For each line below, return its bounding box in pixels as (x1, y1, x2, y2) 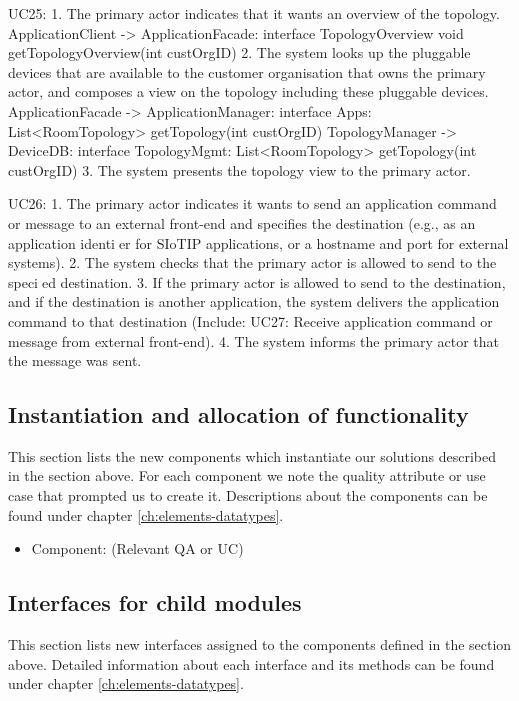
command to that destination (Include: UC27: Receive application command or (8, 310, 493, 331)
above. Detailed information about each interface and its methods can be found (8, 653, 495, 674)
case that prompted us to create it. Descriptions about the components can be (8, 485, 488, 506)
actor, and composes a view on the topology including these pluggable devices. (8, 81, 489, 102)
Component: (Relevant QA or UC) (31, 538, 244, 559)
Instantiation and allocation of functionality (8, 399, 469, 430)
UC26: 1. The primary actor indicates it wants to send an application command (8, 193, 497, 214)
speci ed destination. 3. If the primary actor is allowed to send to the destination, (8, 271, 506, 292)
